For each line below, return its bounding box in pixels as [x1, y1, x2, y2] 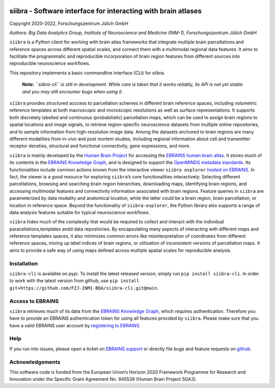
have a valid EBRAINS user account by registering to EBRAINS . [9, 322, 141, 328]
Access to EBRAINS [9, 297, 59, 304]
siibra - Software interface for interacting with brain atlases [9, 7, 202, 15]
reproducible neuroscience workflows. [9, 60, 91, 66]
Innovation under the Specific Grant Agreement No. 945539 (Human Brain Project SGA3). [9, 376, 197, 382]
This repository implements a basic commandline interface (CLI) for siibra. [9, 69, 166, 76]
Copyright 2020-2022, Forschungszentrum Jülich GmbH [9, 20, 128, 27]
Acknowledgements [9, 358, 61, 366]
